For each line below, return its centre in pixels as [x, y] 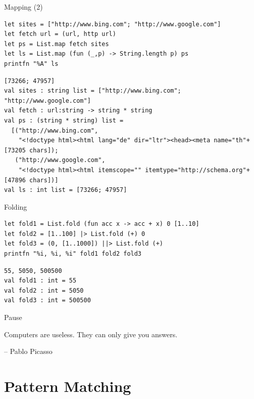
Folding [16, 206]
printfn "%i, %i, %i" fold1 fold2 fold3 [73, 254]
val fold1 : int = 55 [40, 281]
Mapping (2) [23, 7]
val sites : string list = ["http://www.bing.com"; [93, 91]
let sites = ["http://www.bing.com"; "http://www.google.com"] [113, 24]
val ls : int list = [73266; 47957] [66, 190]
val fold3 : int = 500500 [47, 301]
